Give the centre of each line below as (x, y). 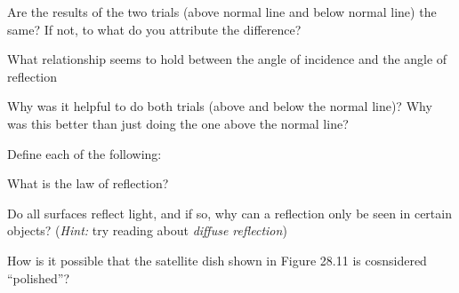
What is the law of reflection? (88, 183)
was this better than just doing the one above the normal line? (178, 123)
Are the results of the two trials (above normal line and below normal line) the (222, 12)
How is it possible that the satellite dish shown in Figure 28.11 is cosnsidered (217, 260)
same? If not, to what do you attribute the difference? (154, 29)
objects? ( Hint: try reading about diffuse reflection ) (147, 230)
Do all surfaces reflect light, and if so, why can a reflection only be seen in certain (229, 213)
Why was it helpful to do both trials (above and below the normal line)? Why (220, 106)
